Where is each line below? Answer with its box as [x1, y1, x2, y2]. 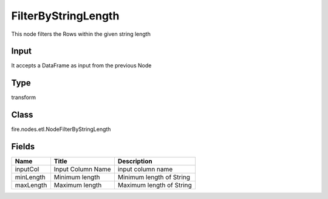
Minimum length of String [117, 173, 191, 181]
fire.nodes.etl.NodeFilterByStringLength [11, 126, 111, 133]
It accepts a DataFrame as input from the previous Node [11, 62, 152, 69]
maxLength [15, 181, 47, 189]
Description [117, 157, 152, 166]
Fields [11, 141, 35, 152]
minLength [15, 173, 46, 181]
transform [11, 94, 36, 101]
